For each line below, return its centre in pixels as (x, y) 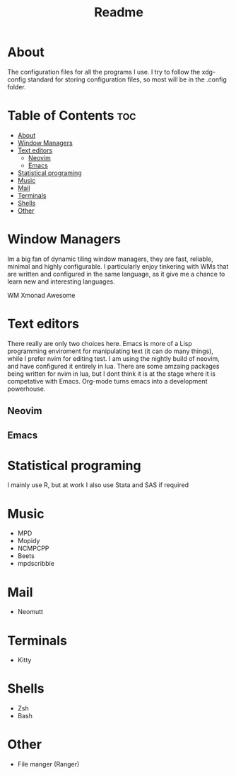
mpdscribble (36, 564)
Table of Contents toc (72, 116)
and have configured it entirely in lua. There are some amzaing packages (113, 366)
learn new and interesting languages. (61, 281)
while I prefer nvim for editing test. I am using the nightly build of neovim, (114, 358)
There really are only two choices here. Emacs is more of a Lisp (100, 343)
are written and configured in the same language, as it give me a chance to (116, 274)
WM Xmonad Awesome (41, 295)
